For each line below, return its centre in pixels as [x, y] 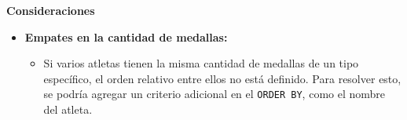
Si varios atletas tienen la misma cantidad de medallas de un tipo [201, 63]
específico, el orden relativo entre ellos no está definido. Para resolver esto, [222, 78]
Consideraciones [51, 10]
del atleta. [68, 109]
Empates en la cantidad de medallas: [126, 36]
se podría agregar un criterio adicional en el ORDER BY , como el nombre [214, 94]
